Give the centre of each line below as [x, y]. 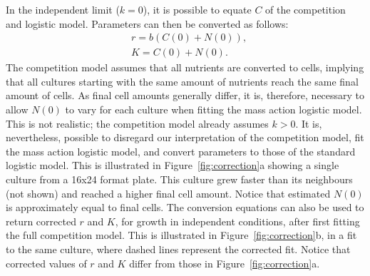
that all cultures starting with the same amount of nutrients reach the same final [182, 81]
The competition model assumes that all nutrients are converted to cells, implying [185, 67]
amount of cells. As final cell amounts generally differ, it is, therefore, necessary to [185, 95]
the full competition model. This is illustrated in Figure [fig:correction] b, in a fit [181, 235]
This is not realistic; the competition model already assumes [137, 123]
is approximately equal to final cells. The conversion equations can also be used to [185, 207]
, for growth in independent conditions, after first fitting [237, 221]
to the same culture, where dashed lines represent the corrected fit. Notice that [178, 249]
